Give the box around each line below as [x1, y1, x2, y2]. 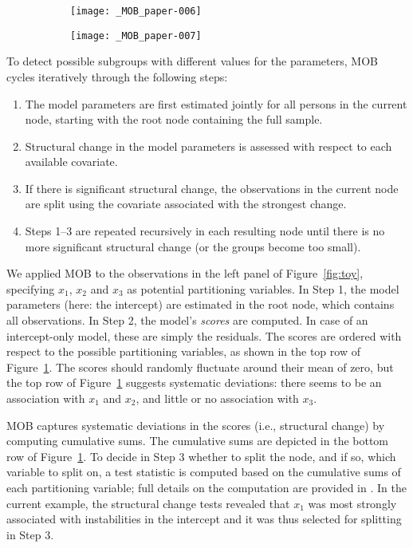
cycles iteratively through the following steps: [6, 68, 228, 85]
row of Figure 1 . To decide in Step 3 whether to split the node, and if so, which [6, 447, 396, 464]
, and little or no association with [136, 390, 299, 406]
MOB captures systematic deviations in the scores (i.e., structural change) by [6, 416, 385, 433]
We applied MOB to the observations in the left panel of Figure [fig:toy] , [6, 265, 364, 282]
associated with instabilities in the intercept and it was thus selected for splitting [6, 511, 402, 527]
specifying [6, 280, 55, 297]
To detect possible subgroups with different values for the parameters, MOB [6, 53, 378, 69]
